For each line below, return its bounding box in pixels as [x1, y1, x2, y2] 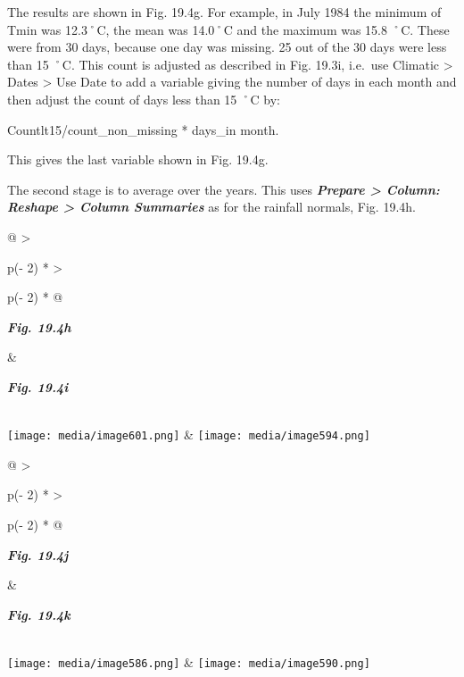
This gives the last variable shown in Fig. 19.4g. [7, 150, 269, 169]
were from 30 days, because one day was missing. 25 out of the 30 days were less [7, 38, 447, 56]
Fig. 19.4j [7, 545, 69, 564]
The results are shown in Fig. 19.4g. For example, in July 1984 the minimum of [7, 3, 442, 21]
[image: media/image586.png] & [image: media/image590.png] [7, 652, 370, 671]
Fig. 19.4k [7, 605, 70, 623]
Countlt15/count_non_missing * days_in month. [7, 120, 279, 138]
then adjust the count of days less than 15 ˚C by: [7, 89, 280, 108]
